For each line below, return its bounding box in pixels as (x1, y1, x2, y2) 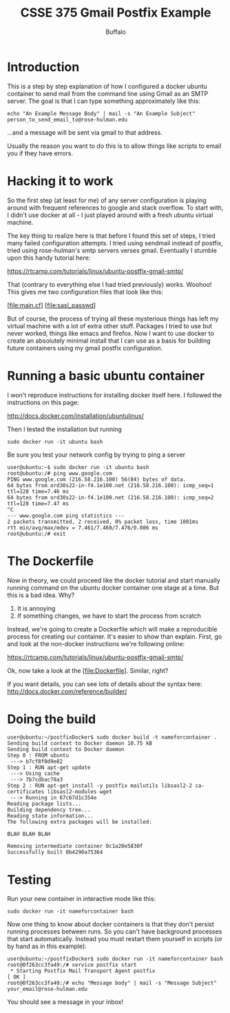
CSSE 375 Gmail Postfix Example (20, 5, 211, 21)
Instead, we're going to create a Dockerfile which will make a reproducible (7, 625, 218, 633)
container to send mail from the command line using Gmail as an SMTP (7, 89, 209, 97)
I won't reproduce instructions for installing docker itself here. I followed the (7, 390, 222, 399)
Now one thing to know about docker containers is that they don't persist (7, 920, 215, 929)
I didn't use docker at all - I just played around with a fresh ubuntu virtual (7, 211, 213, 219)
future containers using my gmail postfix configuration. (7, 343, 163, 352)
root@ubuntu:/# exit (7, 530, 67, 537)
